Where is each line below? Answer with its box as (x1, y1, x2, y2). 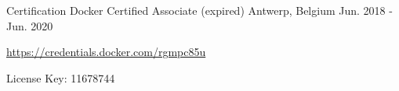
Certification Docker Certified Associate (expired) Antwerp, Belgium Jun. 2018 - (6, 2, 393, 18)
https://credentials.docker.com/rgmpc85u (6, 44, 206, 60)
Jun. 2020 (6, 17, 53, 33)
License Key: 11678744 (6, 69, 115, 86)
